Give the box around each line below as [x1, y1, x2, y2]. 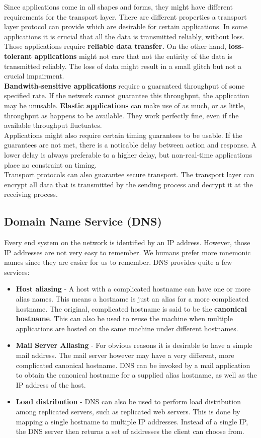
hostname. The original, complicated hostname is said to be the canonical [16, 303, 247, 314]
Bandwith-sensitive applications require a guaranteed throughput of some [4, 80, 245, 91]
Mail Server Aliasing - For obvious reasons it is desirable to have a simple [16, 340, 252, 350]
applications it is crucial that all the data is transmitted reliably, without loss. [4, 31, 245, 41]
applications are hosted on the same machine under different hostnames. [16, 323, 238, 333]
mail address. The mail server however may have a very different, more [16, 350, 234, 360]
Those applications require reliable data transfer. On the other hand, [4, 41, 226, 51]
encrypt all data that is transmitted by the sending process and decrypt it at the [4, 179, 253, 189]
